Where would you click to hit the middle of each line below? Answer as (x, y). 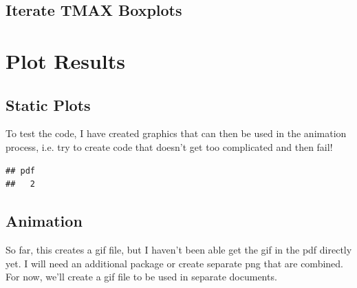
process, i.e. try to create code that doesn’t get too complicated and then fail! (169, 146)
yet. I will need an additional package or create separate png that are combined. (174, 263)
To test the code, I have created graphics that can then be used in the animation (176, 133)
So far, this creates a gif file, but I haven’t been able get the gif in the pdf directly (179, 249)
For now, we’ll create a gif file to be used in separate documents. (141, 277)
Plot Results (65, 60)
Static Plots (48, 104)
